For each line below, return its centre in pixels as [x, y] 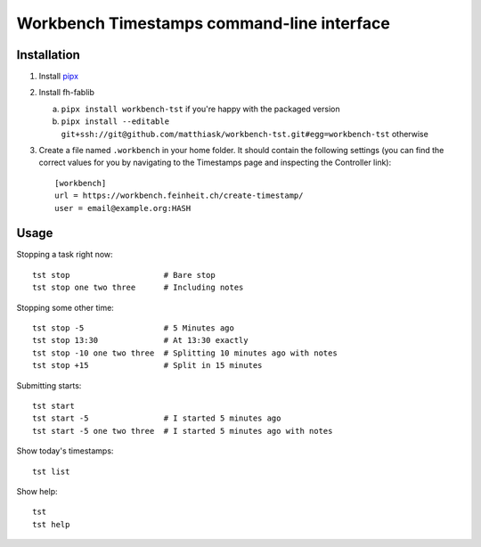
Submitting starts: [49, 385]
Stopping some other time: [65, 307]
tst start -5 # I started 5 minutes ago [157, 418]
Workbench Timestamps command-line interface [204, 23]
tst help [51, 524]
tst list [51, 471]
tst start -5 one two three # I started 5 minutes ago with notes [183, 431]
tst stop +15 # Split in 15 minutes [147, 366]
